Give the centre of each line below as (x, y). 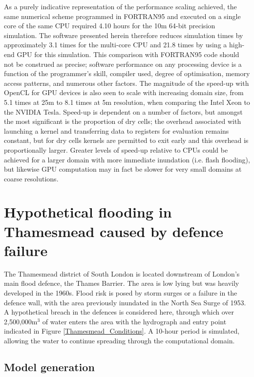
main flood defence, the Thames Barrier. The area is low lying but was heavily (122, 283)
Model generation (49, 367)
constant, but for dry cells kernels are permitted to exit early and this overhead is (126, 140)
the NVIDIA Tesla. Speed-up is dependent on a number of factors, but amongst (123, 111)
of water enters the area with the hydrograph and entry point (134, 321)
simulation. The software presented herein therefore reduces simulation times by (124, 35)
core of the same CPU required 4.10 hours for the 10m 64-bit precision (110, 26)
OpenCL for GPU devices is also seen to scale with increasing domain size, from (124, 92)
